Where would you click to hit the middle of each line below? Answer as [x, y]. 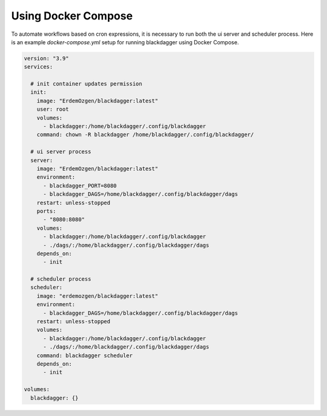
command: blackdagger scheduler [85, 355]
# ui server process [61, 152]
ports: [46, 211]
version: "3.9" [46, 58]
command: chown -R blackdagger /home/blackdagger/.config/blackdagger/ [145, 135]
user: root [53, 109]
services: [38, 67]
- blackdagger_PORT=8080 [80, 186]
